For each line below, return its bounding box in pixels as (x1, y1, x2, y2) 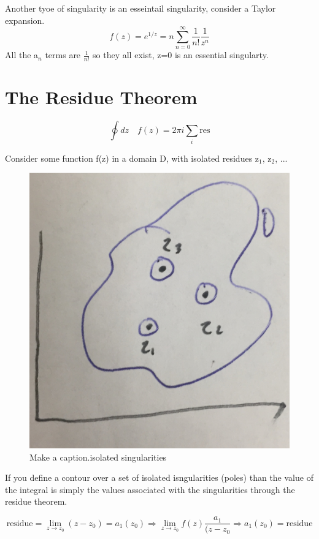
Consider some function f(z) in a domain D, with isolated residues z (5, 151, 259, 164)
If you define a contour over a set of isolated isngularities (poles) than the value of (5, 471, 313, 484)
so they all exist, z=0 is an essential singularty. (93, 48, 269, 61)
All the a (5, 48, 39, 61)
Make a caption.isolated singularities (29, 450, 167, 463)
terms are (45, 48, 81, 61)
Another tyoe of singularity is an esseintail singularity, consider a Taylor (5, 2, 276, 14)
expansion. (5, 13, 45, 26)
